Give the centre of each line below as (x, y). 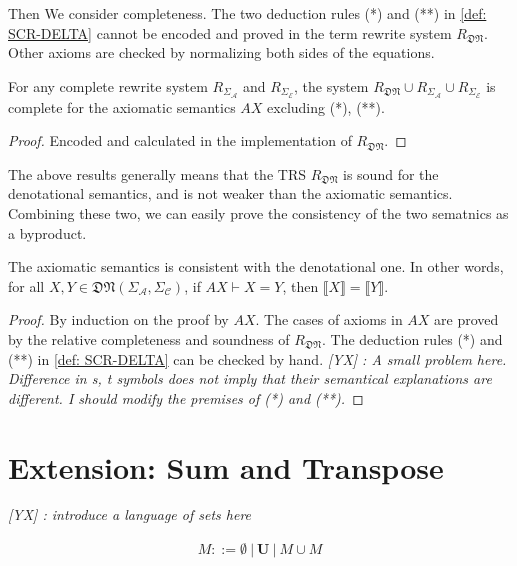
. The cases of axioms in (329, 319)
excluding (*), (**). (326, 106)
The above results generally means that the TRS (157, 173)
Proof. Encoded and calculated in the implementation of (180, 140)
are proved (466, 319)
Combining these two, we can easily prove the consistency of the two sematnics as (258, 213)
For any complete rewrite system (108, 85)
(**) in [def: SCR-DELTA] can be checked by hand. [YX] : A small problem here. (257, 358)
